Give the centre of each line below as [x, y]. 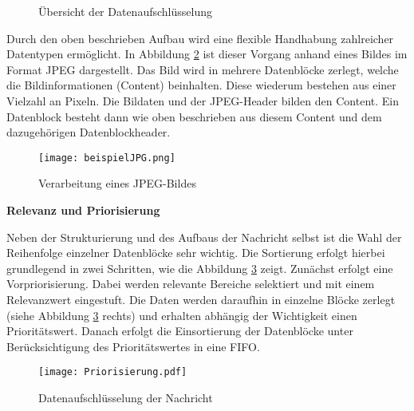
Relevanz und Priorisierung [83, 210]
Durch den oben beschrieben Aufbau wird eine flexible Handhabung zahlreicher [200, 38]
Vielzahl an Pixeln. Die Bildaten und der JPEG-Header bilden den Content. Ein [203, 100]
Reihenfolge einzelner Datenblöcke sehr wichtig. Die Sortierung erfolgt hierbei [196, 253]
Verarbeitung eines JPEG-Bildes [117, 183]
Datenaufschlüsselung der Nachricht [126, 397]
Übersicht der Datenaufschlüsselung [125, 11]
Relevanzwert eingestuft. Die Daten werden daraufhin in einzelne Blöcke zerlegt [201, 299]
